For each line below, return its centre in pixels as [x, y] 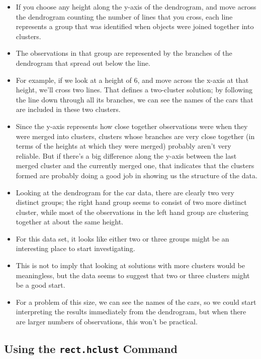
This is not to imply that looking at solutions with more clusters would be [130, 265]
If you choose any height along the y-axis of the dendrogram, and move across [136, 7]
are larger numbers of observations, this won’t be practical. [107, 322]
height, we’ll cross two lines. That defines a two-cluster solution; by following [134, 90]
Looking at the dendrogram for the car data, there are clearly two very [125, 192]
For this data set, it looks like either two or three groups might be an [122, 238]
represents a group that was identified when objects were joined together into [135, 26]
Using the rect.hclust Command [91, 349]
